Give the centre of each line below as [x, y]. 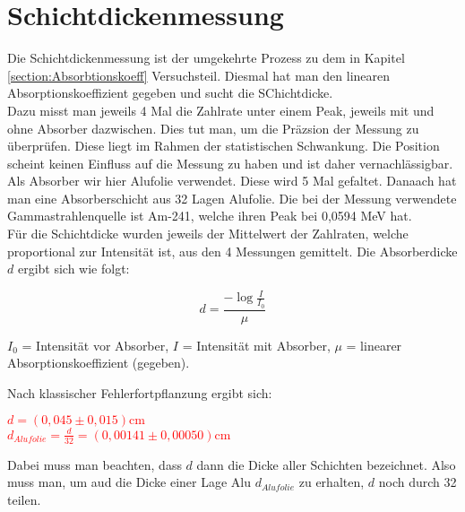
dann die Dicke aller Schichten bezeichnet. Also [326, 464]
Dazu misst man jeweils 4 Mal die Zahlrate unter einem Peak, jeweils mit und [221, 110]
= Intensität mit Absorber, [256, 345]
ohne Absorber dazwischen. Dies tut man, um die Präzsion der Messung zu [213, 128]
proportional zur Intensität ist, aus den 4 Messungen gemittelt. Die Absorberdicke [232, 251]
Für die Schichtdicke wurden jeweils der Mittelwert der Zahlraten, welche [208, 234]
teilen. [24, 499]
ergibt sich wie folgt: [73, 269]
